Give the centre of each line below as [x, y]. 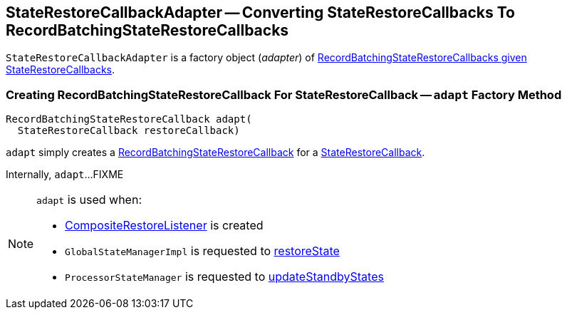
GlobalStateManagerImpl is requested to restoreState [202, 251]
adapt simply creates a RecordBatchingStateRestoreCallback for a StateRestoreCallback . [215, 153]
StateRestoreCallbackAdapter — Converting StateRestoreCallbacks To [260, 12]
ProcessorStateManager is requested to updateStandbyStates [224, 277]
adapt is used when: [89, 200]
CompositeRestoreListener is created [164, 226]
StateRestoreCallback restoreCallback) [129, 131]
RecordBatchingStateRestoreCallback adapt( [129, 119]
